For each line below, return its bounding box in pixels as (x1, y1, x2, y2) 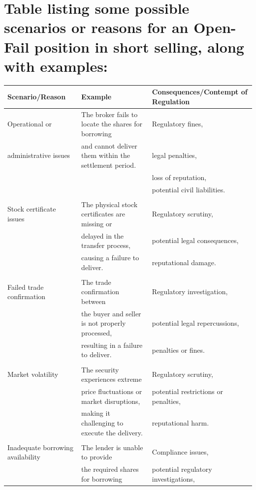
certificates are (81, 209, 125, 219)
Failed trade (7, 281, 44, 292)
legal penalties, (152, 150, 197, 160)
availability (7, 452, 40, 462)
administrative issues (7, 150, 70, 160)
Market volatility (7, 369, 59, 379)
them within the (81, 150, 130, 160)
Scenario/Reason (7, 91, 66, 101)
